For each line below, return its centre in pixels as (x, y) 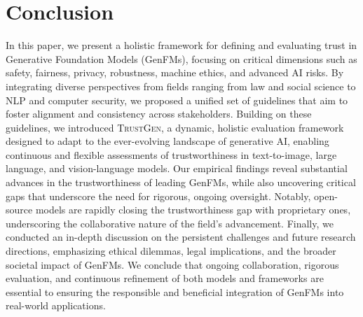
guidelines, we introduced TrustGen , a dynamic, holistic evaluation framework (175, 127)
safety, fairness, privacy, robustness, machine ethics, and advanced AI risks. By (175, 72)
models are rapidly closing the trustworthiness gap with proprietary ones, (193, 210)
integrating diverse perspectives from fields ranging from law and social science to (181, 86)
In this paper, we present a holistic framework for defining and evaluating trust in (181, 45)
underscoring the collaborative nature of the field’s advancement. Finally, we (170, 223)
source (19, 210)
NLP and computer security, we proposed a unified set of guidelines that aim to (177, 100)
